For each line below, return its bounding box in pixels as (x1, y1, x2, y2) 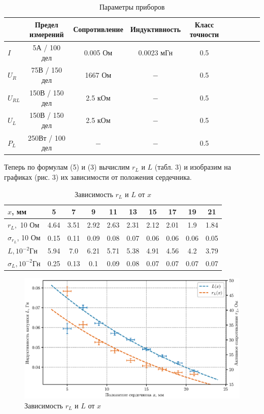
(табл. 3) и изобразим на (154, 162, 231, 172)
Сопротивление (73, 24, 123, 35)
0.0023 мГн (138, 47, 173, 57)
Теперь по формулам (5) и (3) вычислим (4, 162, 130, 172)
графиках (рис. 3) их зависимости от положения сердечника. (4, 172, 192, 182)
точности (189, 29, 219, 40)
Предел (35, 19, 58, 29)
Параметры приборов (99, 2, 165, 12)
